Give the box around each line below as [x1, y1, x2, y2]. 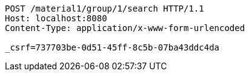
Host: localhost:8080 [5, 13, 107, 23]
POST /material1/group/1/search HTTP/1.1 [5, 4, 204, 13]
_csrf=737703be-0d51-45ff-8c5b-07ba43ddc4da [5, 43, 220, 52]
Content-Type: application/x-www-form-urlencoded [5, 23, 245, 33]
